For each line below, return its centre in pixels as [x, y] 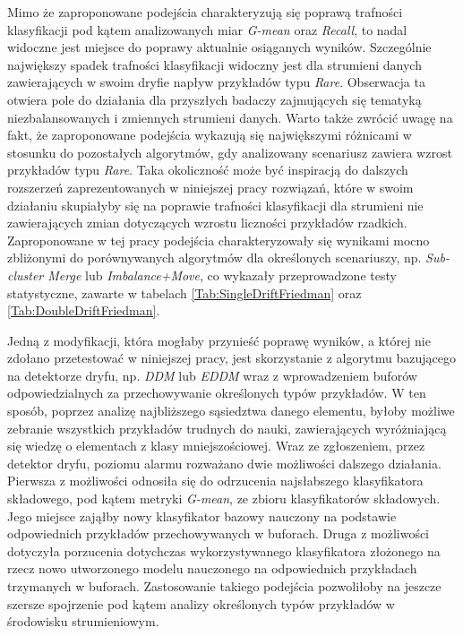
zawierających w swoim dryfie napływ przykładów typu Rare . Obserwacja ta [216, 82]
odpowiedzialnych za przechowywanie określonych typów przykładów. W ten [217, 393]
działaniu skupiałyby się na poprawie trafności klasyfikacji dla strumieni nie [215, 205]
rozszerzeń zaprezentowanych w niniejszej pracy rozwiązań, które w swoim [210, 187]
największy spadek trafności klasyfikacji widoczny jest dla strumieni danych [214, 64]
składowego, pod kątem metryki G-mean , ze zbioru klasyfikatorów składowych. [224, 498]
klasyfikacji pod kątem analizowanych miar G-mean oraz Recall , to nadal [207, 29]
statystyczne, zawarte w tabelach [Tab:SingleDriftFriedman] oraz [184, 292]
